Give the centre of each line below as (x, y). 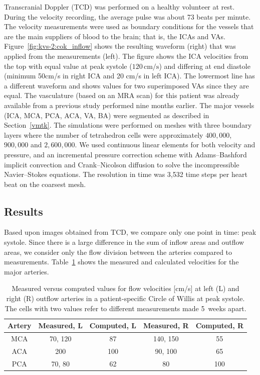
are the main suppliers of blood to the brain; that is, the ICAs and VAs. (115, 36)
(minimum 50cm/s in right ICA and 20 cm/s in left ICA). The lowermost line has (129, 76)
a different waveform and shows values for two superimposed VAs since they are (126, 85)
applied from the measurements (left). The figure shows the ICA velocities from (126, 56)
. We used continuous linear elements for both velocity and (165, 145)
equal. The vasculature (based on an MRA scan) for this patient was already (122, 95)
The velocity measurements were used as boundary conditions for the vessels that (129, 26)
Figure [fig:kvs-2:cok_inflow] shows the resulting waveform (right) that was (120, 46)
